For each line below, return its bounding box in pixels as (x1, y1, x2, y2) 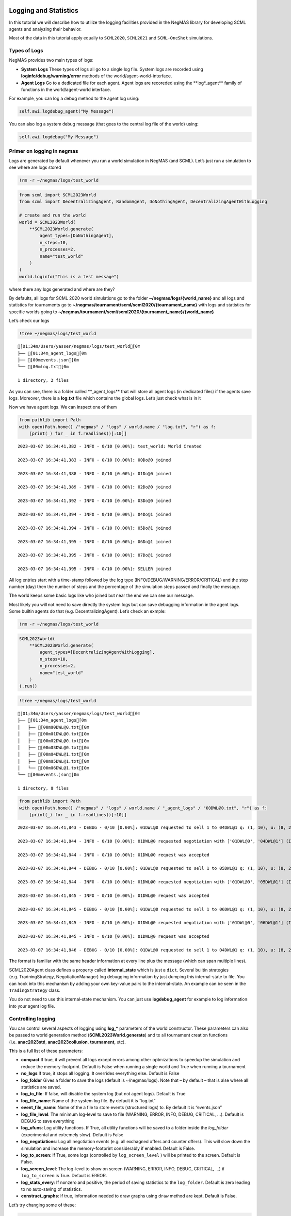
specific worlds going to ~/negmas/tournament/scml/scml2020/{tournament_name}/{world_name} (9, 309, 214, 315)
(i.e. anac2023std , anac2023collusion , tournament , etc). (9, 1039, 126, 1045)
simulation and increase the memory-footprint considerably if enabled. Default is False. (21, 1145, 195, 1151)
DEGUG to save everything (21, 1118, 75, 1124)
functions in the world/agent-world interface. (21, 87, 111, 92)
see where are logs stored (9, 164, 62, 170)
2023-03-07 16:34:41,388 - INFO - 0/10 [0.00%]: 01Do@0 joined (17, 471, 171, 476)
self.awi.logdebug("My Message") (19, 134, 99, 140)
